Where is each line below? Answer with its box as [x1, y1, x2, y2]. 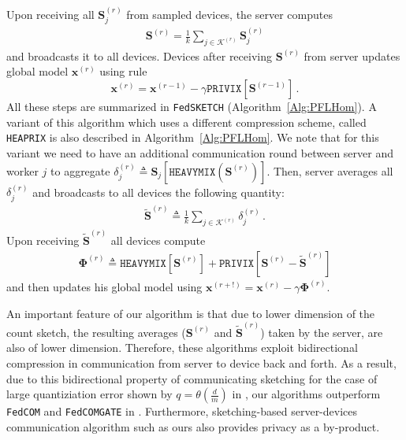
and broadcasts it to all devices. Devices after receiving [6, 47, 272, 64]
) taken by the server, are [260, 324, 383, 340]
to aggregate [50, 162, 110, 179]
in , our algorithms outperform [232, 386, 381, 402]
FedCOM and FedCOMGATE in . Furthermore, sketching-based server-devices [6, 403, 358, 420]
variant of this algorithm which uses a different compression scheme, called [6, 113, 367, 130]
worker [6, 162, 39, 179]
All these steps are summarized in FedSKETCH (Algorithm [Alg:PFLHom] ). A [6, 98, 377, 115]
